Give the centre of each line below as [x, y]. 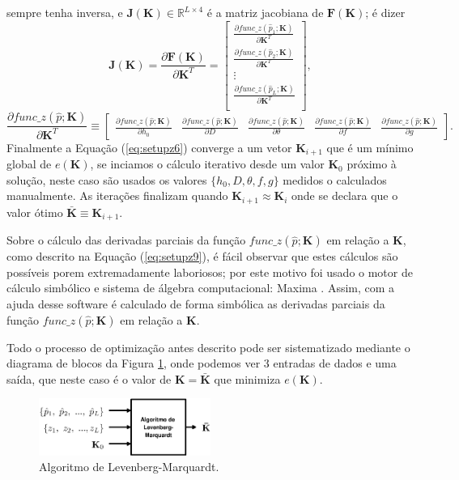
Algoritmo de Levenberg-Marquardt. [129, 467]
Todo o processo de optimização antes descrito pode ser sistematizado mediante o [208, 347]
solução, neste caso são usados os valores [107, 179]
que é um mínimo [370, 147]
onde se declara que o [345, 195]
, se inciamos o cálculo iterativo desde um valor [207, 164]
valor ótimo [35, 212]
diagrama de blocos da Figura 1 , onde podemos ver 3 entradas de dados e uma [202, 363]
